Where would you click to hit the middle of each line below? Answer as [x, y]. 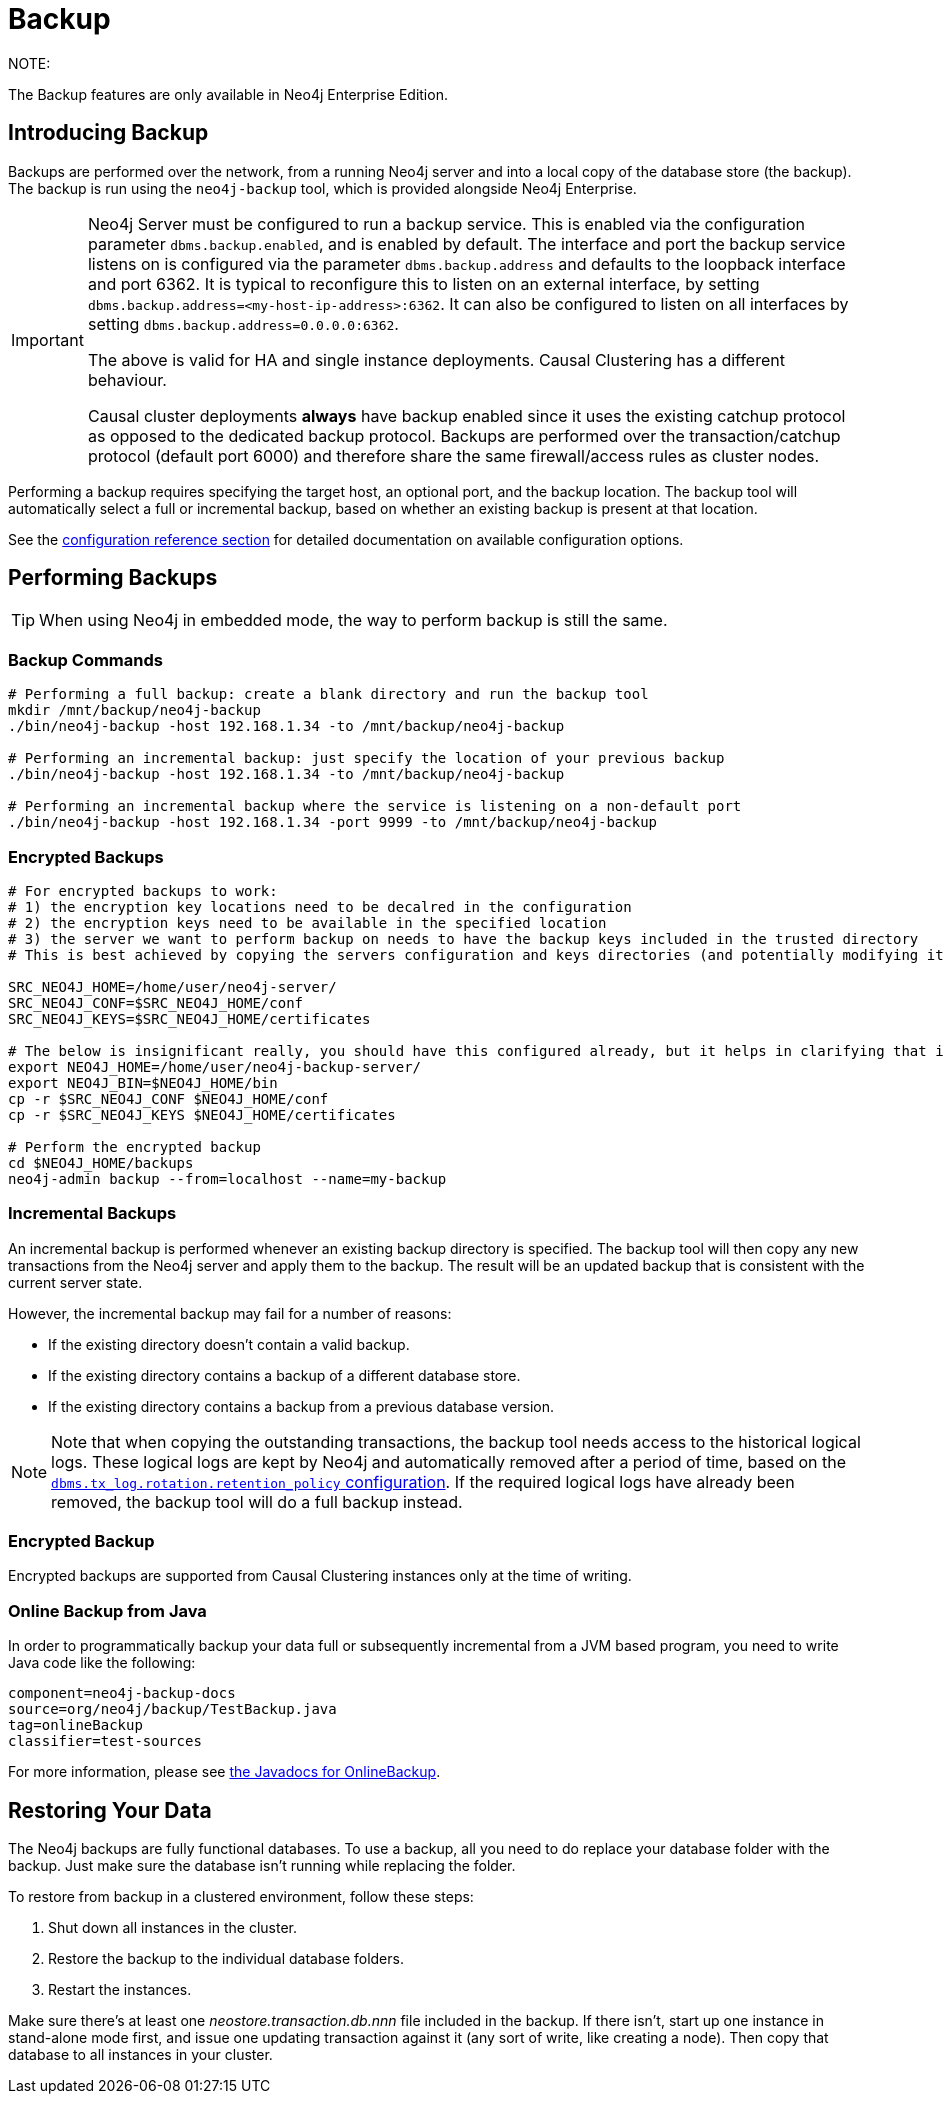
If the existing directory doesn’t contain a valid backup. [229, 1344]
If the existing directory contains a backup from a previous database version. [301, 1406]
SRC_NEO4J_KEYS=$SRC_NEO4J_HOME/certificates [189, 1018]
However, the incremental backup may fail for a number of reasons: [230, 1313]
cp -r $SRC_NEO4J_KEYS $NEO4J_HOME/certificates [202, 1114]
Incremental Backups [92, 1213]
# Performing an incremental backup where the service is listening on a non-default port [375, 806]
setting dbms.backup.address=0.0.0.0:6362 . [243, 323]
